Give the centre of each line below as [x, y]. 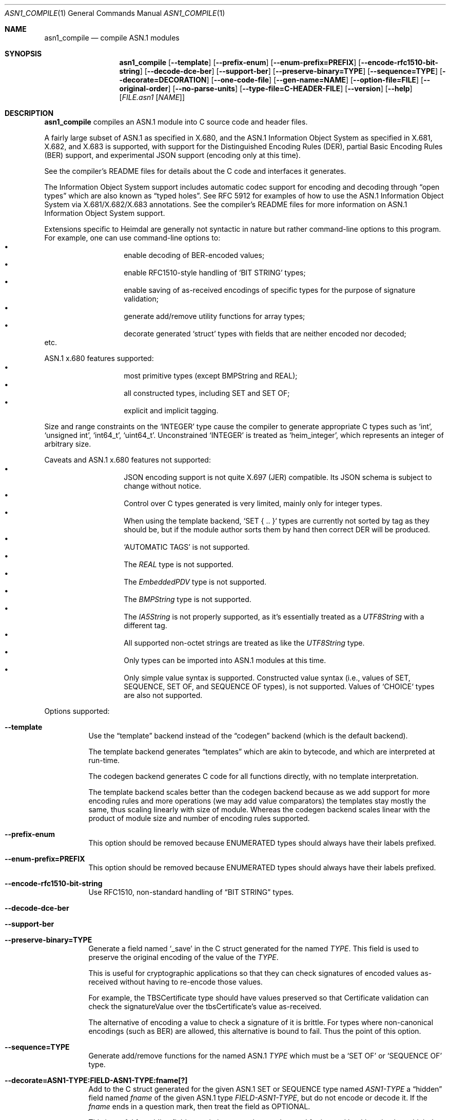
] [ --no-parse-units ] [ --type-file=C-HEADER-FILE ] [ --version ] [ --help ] [290, 88]
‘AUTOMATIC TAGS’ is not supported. [187, 547]
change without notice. [163, 486]
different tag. [145, 625]
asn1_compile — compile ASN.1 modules [112, 38]
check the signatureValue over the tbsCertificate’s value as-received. [205, 1006]
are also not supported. [163, 695]
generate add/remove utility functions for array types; [214, 316]
